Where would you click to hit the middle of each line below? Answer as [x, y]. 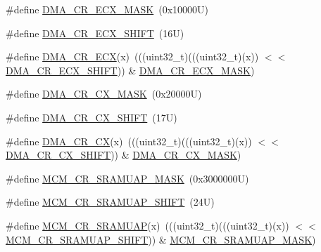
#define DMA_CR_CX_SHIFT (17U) [92, 117]
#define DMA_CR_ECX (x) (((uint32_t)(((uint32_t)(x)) [132, 57]
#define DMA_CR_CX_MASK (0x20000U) [104, 94]
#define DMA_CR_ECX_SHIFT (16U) [95, 33]
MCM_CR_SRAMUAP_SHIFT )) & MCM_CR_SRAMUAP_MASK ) [161, 239]
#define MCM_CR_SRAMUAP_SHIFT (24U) [110, 202]
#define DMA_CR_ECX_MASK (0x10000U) [107, 9]
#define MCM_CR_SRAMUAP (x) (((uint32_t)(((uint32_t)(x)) [147, 225]
